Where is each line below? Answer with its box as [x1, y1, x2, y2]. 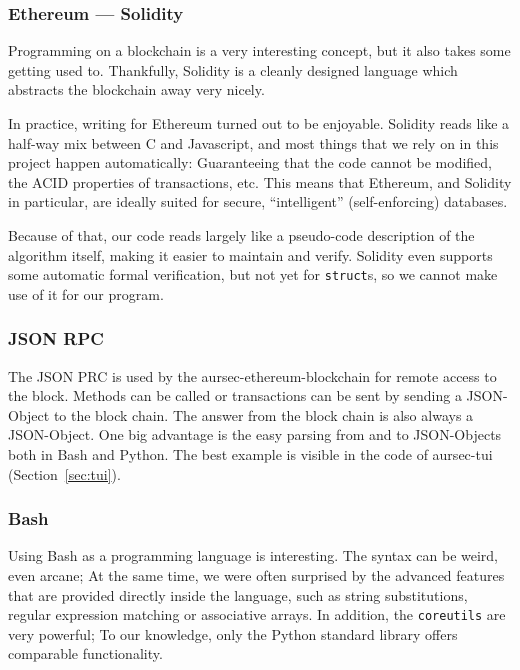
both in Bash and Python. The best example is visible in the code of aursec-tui [8, 444, 493, 464]
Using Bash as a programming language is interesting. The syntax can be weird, [8, 545, 499, 566]
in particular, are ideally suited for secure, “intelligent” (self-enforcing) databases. [8, 191, 508, 212]
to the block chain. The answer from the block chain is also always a [53, 404, 474, 425]
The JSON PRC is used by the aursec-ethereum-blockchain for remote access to [8, 365, 497, 386]
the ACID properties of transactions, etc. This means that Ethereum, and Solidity [8, 171, 512, 192]
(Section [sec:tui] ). [8, 463, 121, 484]
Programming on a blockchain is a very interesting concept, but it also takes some [8, 40, 511, 61]
